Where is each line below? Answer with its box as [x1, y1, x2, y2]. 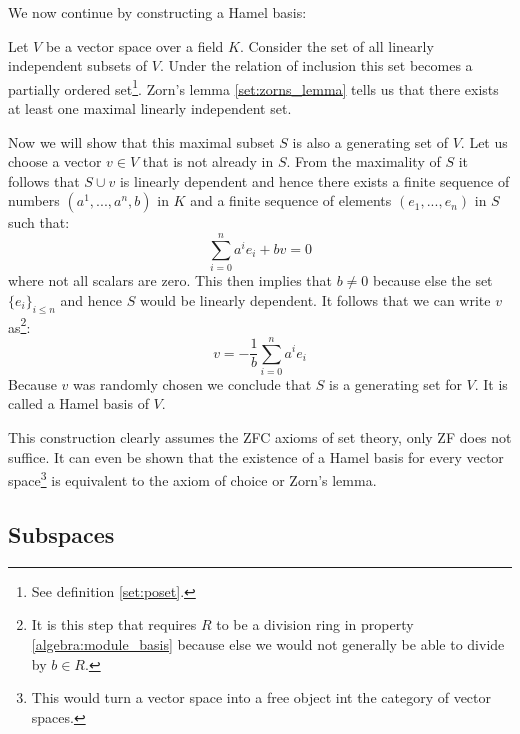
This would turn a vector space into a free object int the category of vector [31, 687, 491, 708]
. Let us [460, 131, 508, 152]
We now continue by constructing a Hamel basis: [8, 2, 307, 22]
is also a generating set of [292, 131, 448, 152]
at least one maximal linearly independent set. [8, 98, 292, 119]
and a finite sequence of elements [190, 190, 392, 211]
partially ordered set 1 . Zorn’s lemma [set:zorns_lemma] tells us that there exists [8, 75, 499, 99]
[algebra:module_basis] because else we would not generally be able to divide [31, 633, 505, 654]
